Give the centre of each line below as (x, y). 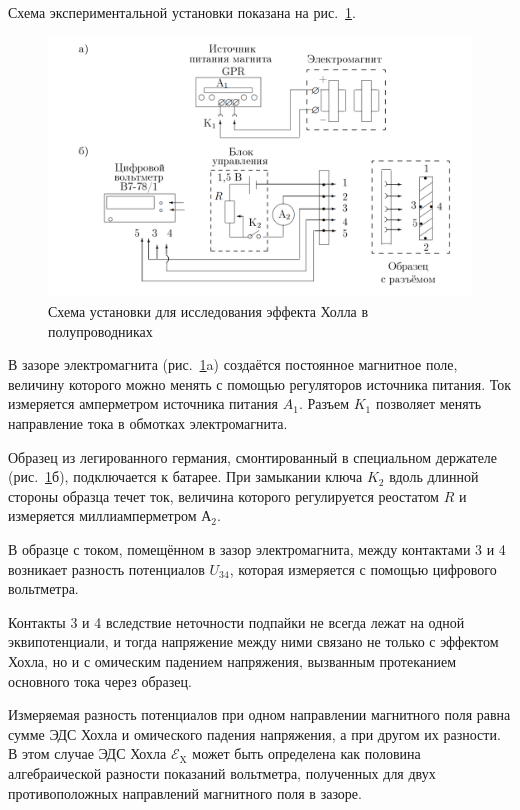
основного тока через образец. (100, 680)
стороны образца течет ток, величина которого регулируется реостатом (223, 495)
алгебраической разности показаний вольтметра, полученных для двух (222, 772)
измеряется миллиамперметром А (110, 515)
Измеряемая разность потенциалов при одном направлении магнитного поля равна (259, 714)
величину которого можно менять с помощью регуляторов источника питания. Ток (260, 383)
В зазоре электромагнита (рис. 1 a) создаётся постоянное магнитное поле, (233, 364)
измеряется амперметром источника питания (143, 403)
